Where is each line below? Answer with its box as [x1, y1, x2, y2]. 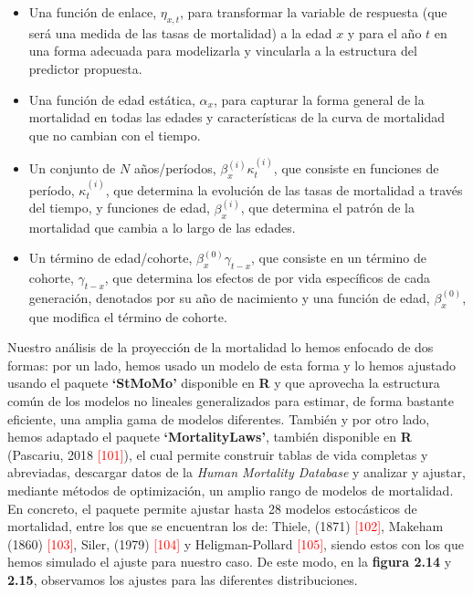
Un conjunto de [28, 159, 116, 178]
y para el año [347, 23, 422, 42]
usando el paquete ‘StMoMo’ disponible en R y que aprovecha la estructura [7, 373, 440, 392]
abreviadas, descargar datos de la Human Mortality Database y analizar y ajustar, [7, 463, 466, 482]
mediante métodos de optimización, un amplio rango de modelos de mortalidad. [7, 480, 454, 499]
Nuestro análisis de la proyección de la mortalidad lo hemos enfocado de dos [7, 338, 434, 357]
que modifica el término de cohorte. [28, 307, 227, 326]
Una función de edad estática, [28, 89, 195, 109]
